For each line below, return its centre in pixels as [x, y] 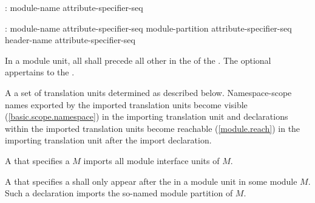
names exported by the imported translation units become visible [126, 104]
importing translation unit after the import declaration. [108, 140]
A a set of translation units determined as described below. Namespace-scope [148, 92]
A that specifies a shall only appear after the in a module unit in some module [151, 181]
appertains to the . [40, 72]
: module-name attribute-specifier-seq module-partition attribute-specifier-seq [148, 28]
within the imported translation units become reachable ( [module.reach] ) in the [153, 128]
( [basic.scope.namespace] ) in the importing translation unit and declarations [147, 116]
